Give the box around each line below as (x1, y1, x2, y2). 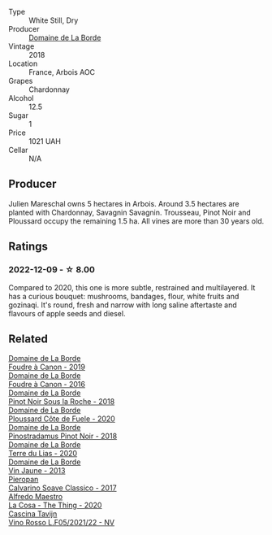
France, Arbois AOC (28, 67, 96, 76)
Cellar (8, 146, 28, 154)
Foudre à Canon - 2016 (8, 380, 85, 389)
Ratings (8, 240, 49, 254)
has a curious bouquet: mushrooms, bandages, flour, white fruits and (8, 291, 240, 301)
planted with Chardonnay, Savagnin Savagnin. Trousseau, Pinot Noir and (8, 207, 252, 217)
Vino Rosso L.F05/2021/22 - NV (8, 518, 115, 528)
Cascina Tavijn (8, 509, 58, 519)
